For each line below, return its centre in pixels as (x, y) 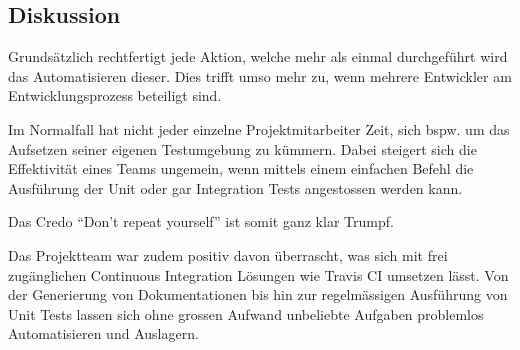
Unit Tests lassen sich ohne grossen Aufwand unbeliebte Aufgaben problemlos (246, 313)
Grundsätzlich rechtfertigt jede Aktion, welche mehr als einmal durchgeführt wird (258, 56)
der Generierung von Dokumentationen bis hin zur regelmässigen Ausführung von (258, 294)
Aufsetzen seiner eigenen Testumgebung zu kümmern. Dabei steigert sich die (242, 148)
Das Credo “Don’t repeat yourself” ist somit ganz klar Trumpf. (201, 221)
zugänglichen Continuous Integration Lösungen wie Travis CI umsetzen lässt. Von (258, 274)
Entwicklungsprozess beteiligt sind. (115, 95)
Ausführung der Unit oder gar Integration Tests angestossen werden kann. (235, 187)
